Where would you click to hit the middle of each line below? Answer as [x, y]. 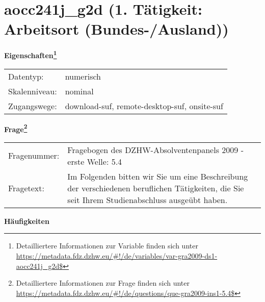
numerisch [83, 76]
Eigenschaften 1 [31, 54]
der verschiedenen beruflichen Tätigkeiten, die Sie [156, 188]
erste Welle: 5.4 [95, 161]
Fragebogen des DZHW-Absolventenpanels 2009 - [155, 149]
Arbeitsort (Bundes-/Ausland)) [116, 29]
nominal [79, 91]
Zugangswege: [33, 106]
